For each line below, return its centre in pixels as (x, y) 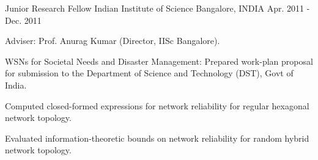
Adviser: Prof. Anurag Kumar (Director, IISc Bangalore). (113, 41)
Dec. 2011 (23, 20)
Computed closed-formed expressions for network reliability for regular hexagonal (157, 105)
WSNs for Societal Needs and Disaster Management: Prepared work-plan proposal (159, 61)
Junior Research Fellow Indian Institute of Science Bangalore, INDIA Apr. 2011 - (157, 8)
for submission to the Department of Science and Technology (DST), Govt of (149, 73)
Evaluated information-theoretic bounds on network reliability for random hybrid (157, 138)
